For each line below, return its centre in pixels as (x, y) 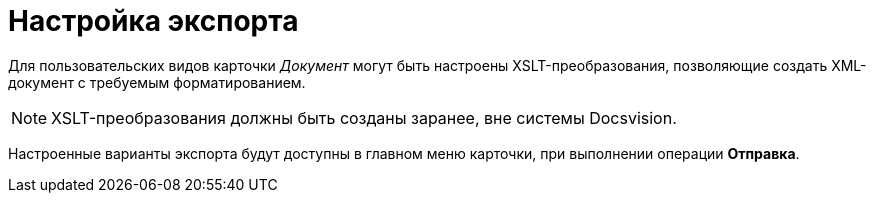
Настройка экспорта (153, 21)
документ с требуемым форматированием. (157, 82)
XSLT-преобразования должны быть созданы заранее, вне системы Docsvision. (364, 117)
